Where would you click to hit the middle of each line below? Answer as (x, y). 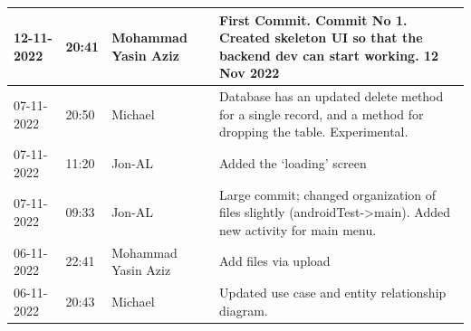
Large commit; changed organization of (328, 194)
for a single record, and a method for (322, 113)
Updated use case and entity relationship (333, 293)
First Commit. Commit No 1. (313, 19)
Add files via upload (275, 261)
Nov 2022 (250, 73)
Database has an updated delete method (332, 96)
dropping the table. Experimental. (314, 132)
